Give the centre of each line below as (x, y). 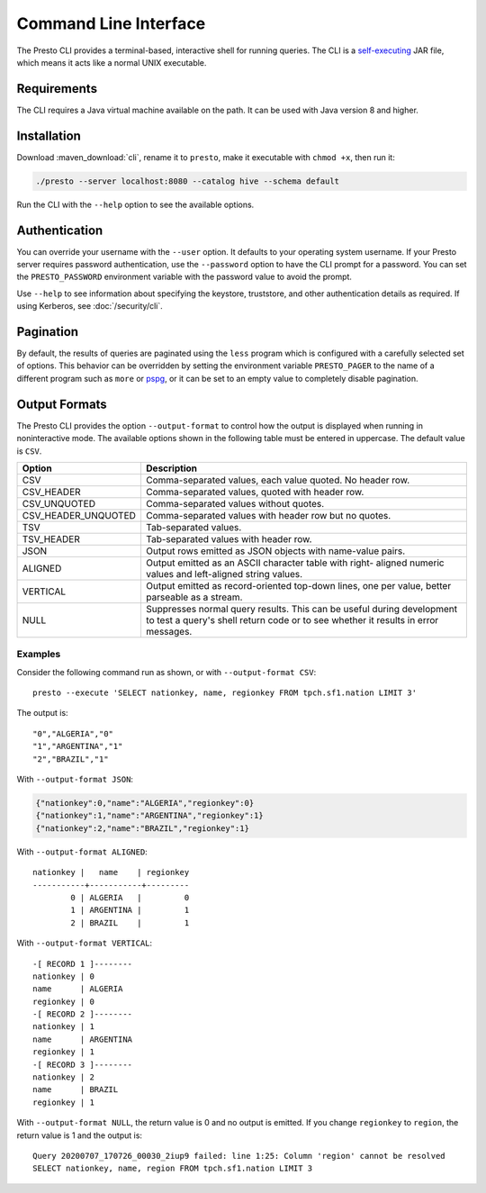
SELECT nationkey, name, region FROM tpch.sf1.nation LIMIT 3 (173, 1169)
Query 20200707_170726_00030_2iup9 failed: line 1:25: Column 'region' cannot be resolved (239, 1156)
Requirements (57, 89)
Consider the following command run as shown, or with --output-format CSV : (166, 672)
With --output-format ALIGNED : (82, 852)
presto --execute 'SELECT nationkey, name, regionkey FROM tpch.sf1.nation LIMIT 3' (225, 693)
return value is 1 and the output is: (80, 1135)
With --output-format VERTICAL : (85, 943)
